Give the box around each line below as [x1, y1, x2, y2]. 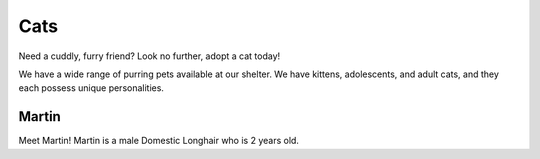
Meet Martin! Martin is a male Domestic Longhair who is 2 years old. [18, 135, 300, 147]
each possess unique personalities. [18, 82, 165, 94]
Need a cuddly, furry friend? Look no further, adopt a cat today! [18, 50, 281, 62]
